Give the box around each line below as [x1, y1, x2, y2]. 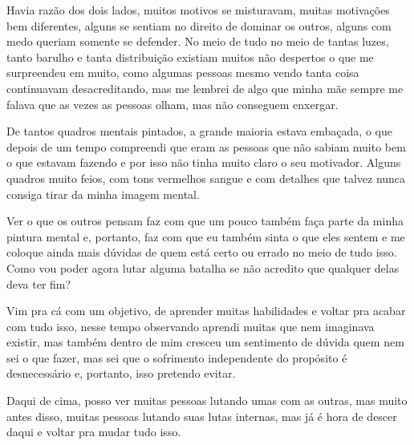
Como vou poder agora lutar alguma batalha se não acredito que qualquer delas [6, 259, 400, 276]
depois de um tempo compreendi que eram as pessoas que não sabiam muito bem [6, 138, 406, 155]
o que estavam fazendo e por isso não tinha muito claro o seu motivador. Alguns [6, 154, 401, 171]
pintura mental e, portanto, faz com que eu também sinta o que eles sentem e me [6, 228, 405, 245]
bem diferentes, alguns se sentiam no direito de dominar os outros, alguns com [6, 17, 392, 34]
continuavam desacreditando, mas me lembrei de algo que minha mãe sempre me [6, 79, 404, 96]
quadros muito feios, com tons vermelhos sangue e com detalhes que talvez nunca [6, 169, 406, 186]
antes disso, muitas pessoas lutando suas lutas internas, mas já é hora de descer [6, 407, 397, 424]
